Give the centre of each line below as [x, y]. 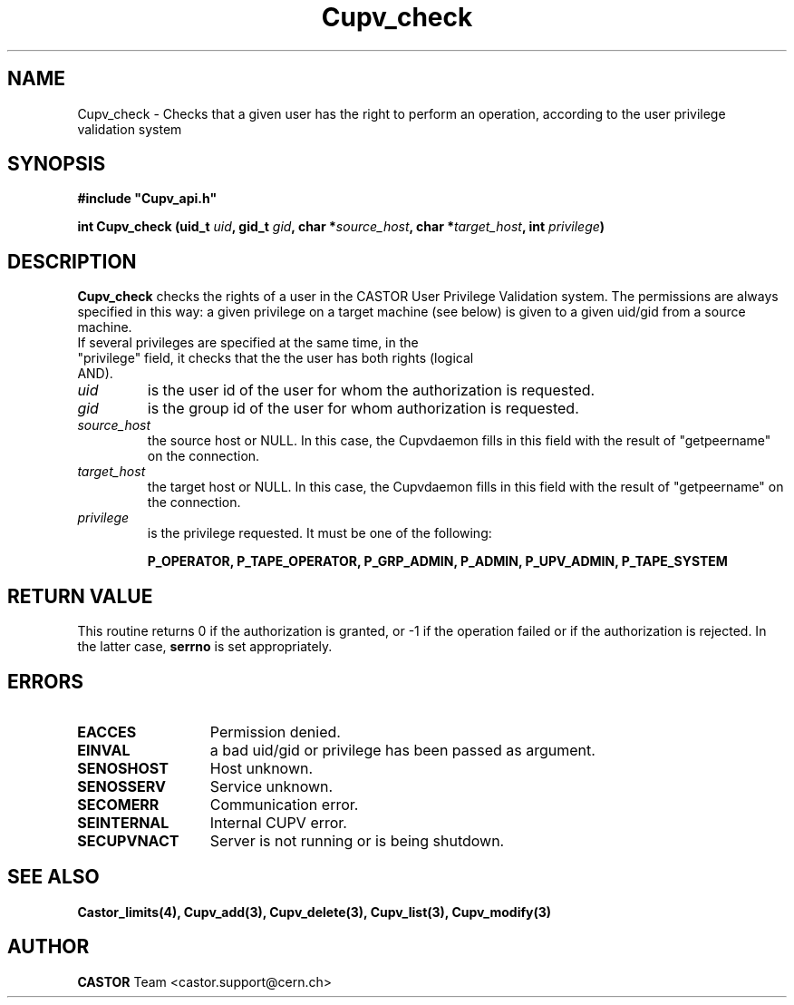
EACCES [107, 732]
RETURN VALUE [80, 596]
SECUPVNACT [128, 840]
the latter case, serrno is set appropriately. [205, 647]
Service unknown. [271, 786]
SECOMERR [118, 804]
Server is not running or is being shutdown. [357, 840]
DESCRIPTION [72, 261]
